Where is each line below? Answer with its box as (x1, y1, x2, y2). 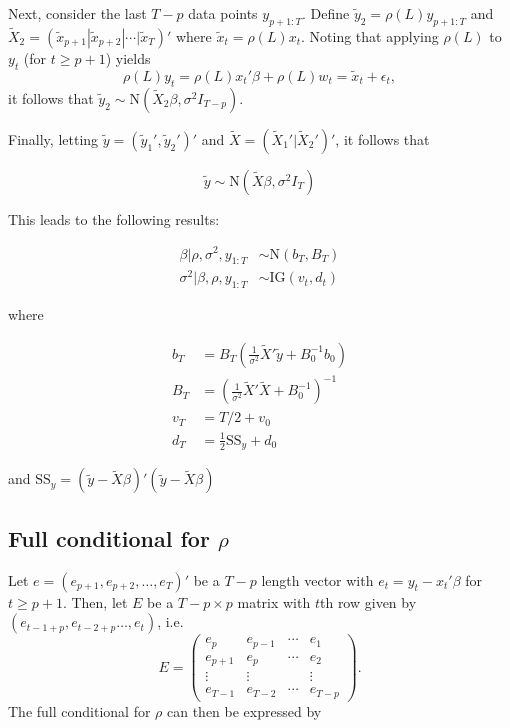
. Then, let (62, 591, 128, 612)
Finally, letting (8, 128, 99, 149)
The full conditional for (8, 700, 151, 721)
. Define (301, 3, 350, 23)
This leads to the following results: (8, 208, 220, 229)
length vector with (261, 569, 374, 590)
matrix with (237, 591, 311, 612)
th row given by (319, 591, 417, 612)
